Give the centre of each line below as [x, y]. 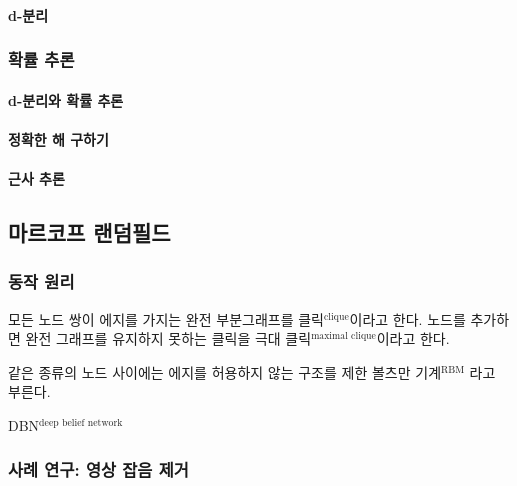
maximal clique [343, 336]
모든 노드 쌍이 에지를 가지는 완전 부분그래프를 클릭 [166, 318]
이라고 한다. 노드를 [407, 318]
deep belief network [81, 422]
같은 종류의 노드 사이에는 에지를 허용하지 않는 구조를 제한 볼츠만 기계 [225, 371]
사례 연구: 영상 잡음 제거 [98, 469]
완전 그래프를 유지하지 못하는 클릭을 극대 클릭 [168, 338]
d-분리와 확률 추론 [66, 99]
